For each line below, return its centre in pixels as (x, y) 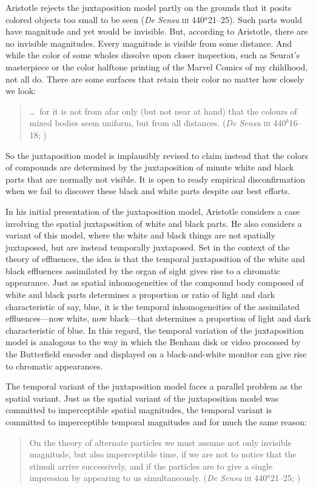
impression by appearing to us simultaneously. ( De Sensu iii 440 (148, 478)
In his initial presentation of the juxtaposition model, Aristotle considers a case (153, 211)
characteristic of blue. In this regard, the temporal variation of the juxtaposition (155, 330)
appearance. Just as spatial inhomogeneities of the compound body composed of (155, 282)
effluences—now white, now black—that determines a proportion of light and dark (158, 318)
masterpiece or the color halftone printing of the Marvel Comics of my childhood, (157, 66)
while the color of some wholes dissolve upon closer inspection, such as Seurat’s (153, 55)
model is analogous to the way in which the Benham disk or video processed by (153, 342)
